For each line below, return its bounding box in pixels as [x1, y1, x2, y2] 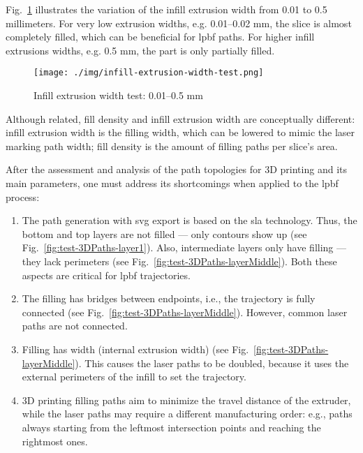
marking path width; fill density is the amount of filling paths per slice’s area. [6, 138, 338, 153]
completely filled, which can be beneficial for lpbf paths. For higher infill [6, 29, 315, 44]
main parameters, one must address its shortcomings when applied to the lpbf [6, 176, 339, 190]
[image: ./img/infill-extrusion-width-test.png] [34, 68, 264, 78]
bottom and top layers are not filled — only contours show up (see [22, 226, 307, 241]
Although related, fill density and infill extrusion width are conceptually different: [6, 111, 355, 126]
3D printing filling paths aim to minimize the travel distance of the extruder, [22, 392, 351, 407]
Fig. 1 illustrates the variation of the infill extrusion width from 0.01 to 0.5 [6, 2, 327, 16]
